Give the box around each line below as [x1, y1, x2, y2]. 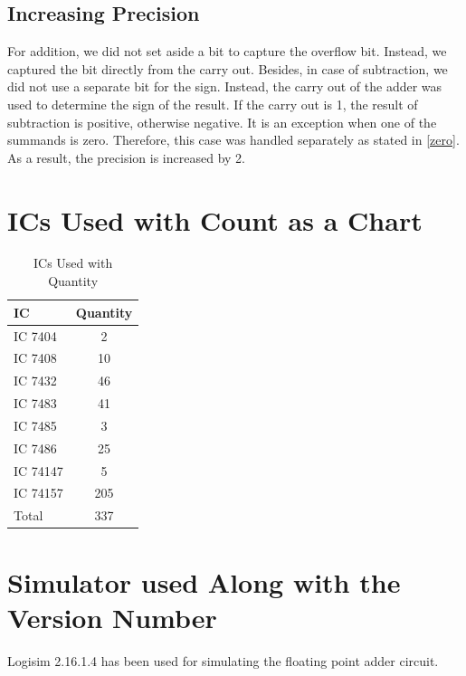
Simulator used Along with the [7, 563, 401, 600]
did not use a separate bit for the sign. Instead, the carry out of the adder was [7, 77, 442, 96]
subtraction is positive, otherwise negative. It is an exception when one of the [7, 112, 437, 131]
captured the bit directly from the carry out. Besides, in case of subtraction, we [7, 59, 448, 78]
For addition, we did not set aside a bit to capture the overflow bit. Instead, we [7, 42, 447, 61]
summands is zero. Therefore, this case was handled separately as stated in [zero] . [7, 130, 460, 149]
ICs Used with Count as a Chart [7, 201, 423, 238]
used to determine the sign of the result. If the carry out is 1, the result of [7, 94, 418, 113]
